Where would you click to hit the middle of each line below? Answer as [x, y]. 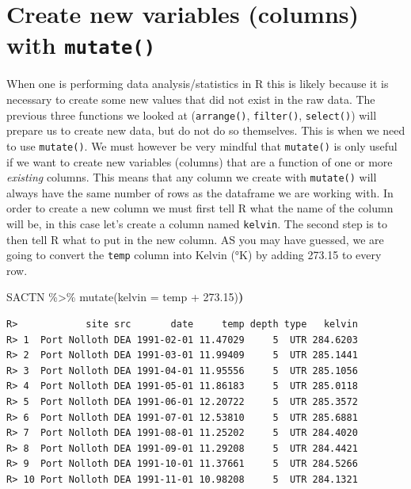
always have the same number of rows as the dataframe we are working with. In [200, 192]
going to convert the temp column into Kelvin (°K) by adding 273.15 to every [194, 255]
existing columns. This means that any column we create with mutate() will [192, 177]
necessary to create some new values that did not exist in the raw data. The [191, 99]
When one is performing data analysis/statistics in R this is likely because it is [198, 84]
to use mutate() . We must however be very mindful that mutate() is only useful [202, 145]
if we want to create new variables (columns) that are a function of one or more [200, 161]
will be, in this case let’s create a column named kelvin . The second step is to [197, 223]
